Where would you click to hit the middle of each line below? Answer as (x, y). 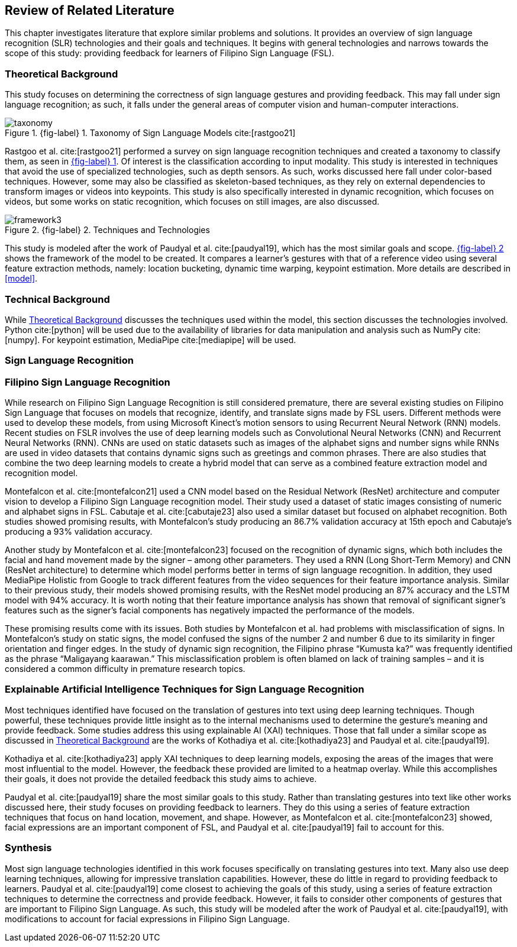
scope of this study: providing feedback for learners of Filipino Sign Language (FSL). (169, 53)
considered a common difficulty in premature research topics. (125, 669)
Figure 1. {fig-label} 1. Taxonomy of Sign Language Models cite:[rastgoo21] (150, 133)
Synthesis (28, 848)
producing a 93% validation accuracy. (79, 532)
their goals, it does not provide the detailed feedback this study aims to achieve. (161, 778)
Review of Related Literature (90, 10)
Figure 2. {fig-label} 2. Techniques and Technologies (107, 230)
